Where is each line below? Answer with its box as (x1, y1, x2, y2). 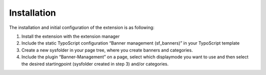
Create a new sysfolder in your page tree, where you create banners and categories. (21, 47, 193, 53)
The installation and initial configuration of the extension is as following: (9, 25, 155, 30)
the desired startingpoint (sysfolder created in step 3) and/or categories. (21, 61, 169, 67)
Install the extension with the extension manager (21, 33, 120, 39)
